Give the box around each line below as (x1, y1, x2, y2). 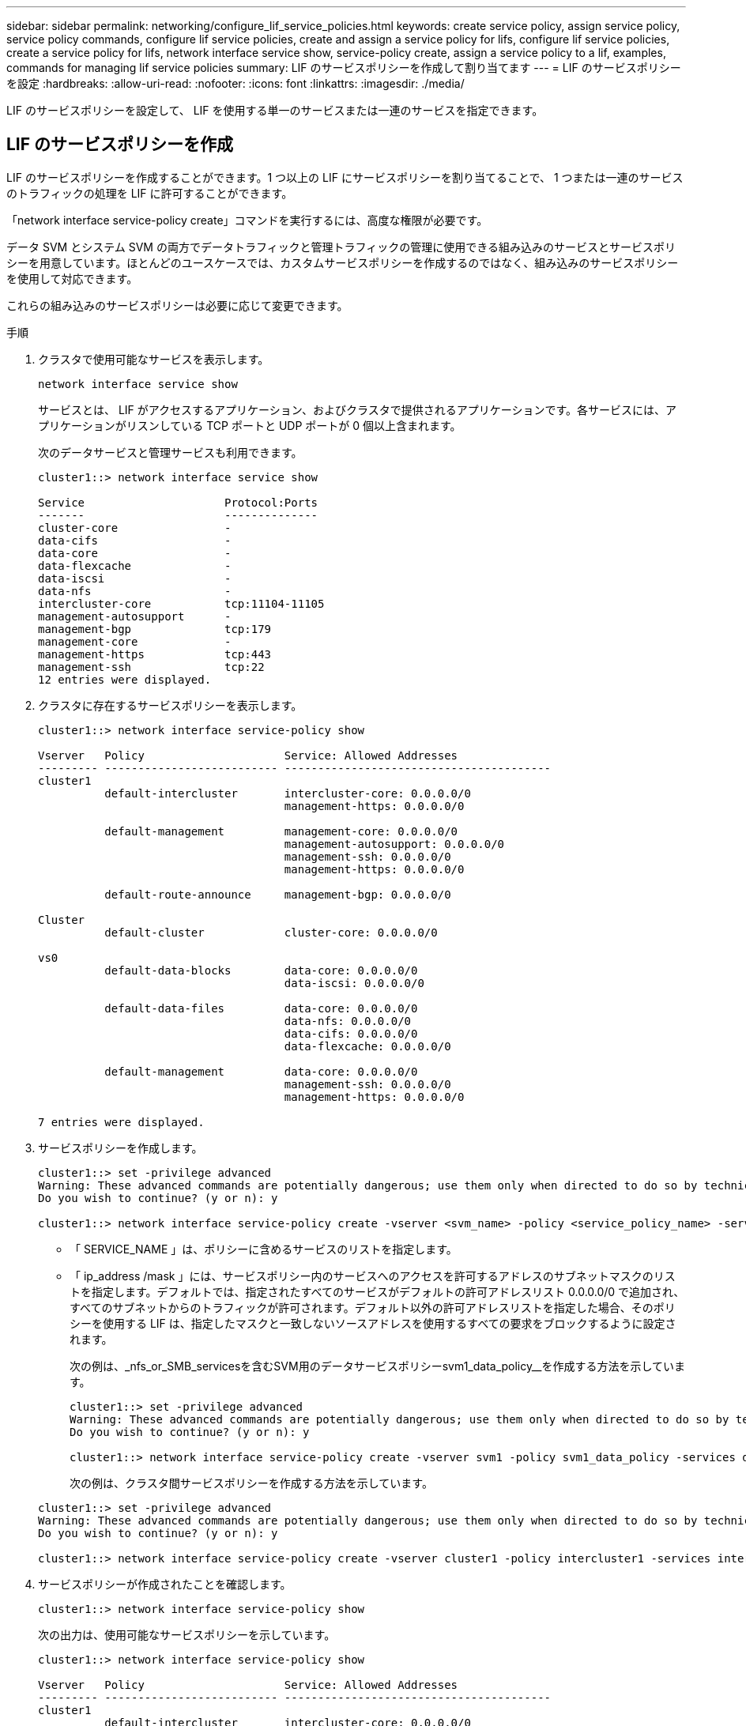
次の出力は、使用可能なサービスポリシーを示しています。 (38, 1627, 336, 1641)
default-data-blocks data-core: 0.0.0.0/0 (104, 963, 418, 977)
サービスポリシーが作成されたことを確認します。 (38, 1577, 292, 1591)
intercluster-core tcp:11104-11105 (38, 597, 325, 610)
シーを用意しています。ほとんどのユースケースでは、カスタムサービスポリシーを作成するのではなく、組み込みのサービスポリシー (6, 255, 679, 269)
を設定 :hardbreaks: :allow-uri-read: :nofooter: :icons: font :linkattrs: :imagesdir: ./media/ (6, 77, 465, 90)
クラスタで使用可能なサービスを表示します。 (38, 352, 269, 366)
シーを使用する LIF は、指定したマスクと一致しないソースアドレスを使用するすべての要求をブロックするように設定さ (70, 1316, 676, 1330)
